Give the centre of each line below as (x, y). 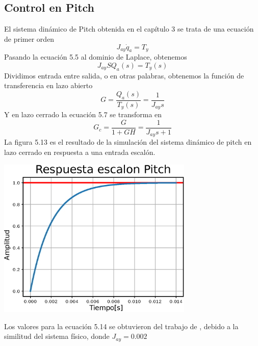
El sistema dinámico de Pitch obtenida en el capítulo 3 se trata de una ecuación (129, 29)
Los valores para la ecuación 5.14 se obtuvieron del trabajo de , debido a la (121, 326)
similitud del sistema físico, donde (57, 336)
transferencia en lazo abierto (48, 85)
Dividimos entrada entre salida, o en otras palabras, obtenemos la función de (124, 75)
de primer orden (29, 38)
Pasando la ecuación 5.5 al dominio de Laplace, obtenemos (96, 57)
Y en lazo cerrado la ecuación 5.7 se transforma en (83, 114)
